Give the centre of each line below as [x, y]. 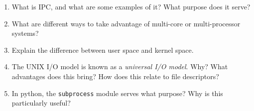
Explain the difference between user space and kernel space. [103, 50]
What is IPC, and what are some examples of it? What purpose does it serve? [131, 6]
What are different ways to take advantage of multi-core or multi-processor [126, 23]
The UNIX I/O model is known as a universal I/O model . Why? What [120, 66]
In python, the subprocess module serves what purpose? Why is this [117, 93]
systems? [25, 33]
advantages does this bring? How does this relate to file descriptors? [115, 76]
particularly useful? [41, 103]
